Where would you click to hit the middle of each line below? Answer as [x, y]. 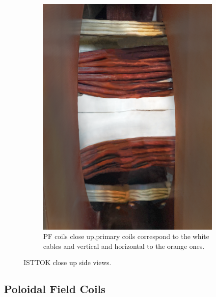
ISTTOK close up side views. [67, 262]
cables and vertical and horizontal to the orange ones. [124, 246]
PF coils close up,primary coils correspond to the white [126, 236]
